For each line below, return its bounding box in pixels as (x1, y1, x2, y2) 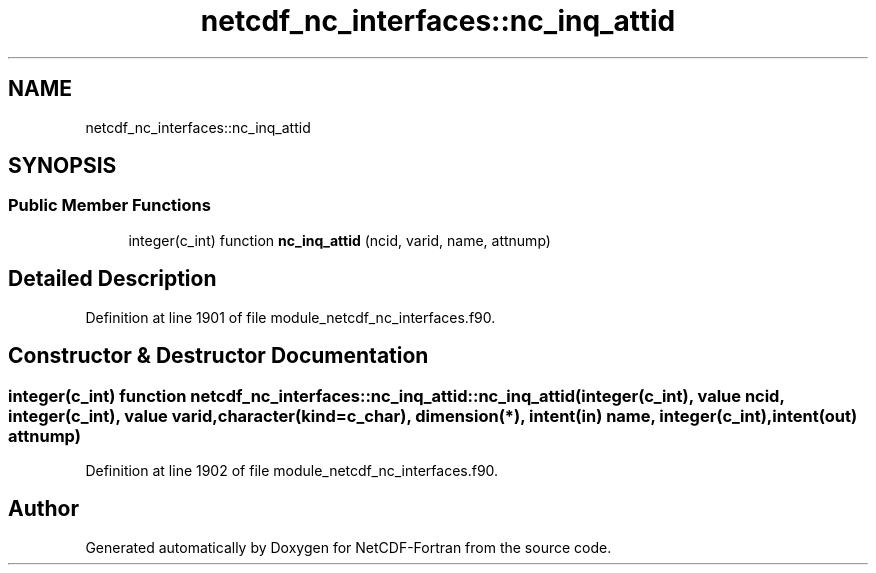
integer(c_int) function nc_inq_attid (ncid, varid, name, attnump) (128, 231, 551, 249)
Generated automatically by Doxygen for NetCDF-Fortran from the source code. (85, 538, 612, 556)
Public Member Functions (8, 195, 211, 216)
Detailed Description (8, 266, 217, 292)
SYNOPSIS (8, 153, 117, 179)
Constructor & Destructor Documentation (8, 343, 429, 369)
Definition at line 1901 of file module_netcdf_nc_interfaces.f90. (85, 308, 496, 326)
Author (8, 496, 79, 522)
